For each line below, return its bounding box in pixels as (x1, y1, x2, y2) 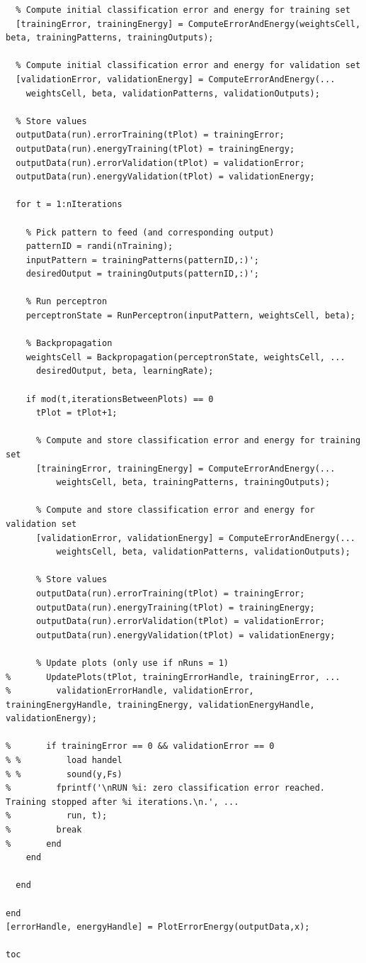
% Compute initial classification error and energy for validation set (16, 60, 361, 71)
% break (6, 825, 82, 835)
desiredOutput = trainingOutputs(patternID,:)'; (25, 269, 259, 279)
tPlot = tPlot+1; (35, 408, 118, 418)
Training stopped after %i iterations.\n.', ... (6, 796, 239, 807)
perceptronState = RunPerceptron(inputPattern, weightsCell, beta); (25, 311, 355, 321)
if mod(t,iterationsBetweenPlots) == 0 (25, 394, 214, 404)
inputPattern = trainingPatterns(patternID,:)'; (25, 255, 259, 265)
